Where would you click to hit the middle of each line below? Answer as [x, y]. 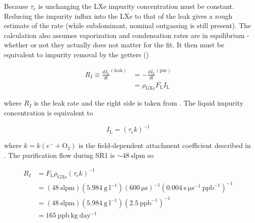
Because [16, 6]
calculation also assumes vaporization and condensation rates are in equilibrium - [127, 35]
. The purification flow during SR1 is [59, 155]
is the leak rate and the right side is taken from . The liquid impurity [139, 103]
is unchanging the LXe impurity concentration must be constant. [136, 6]
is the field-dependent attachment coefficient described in [165, 145]
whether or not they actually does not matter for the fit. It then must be [114, 45]
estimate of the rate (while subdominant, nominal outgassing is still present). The [127, 25]
